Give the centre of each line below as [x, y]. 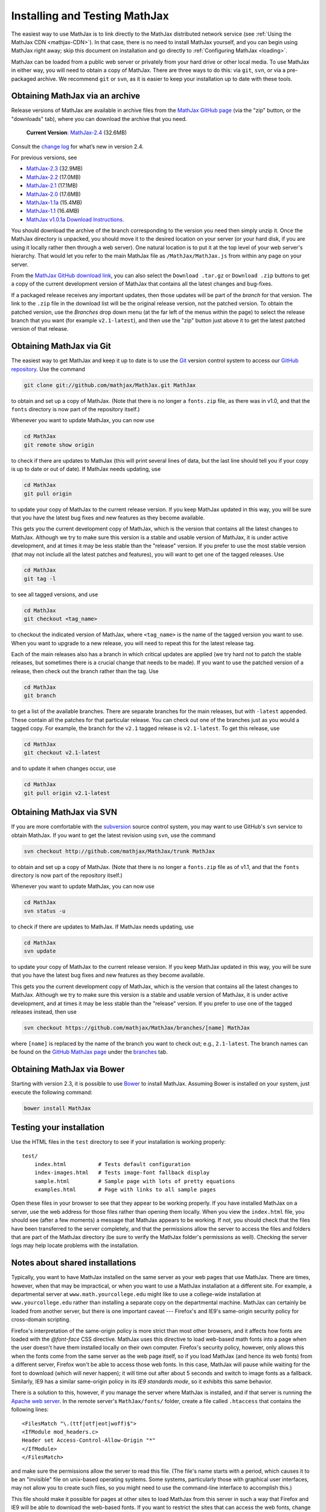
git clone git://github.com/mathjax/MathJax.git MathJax [110, 385]
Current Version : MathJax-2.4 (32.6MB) [76, 132]
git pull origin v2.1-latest [67, 793]
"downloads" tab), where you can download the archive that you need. [99, 119]
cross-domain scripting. [41, 1320]
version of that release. [40, 329]
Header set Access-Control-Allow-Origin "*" [89, 1440]
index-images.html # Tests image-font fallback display [122, 1173]
